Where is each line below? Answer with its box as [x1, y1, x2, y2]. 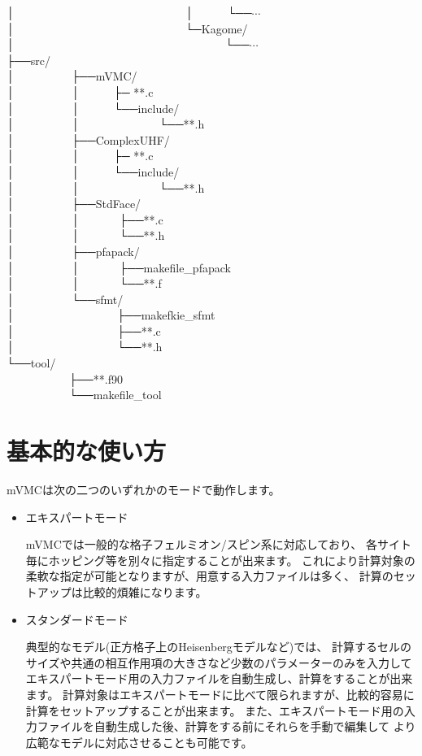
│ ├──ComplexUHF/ [7, 131, 170, 148]
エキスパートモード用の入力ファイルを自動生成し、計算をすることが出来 [25, 670, 413, 687]
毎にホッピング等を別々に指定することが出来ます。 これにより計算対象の [25, 551, 415, 568]
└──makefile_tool [68, 386, 162, 403]
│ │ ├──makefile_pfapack [7, 259, 231, 276]
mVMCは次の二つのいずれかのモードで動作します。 [7, 480, 281, 497]
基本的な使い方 [7, 434, 167, 467]
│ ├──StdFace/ [7, 195, 141, 212]
